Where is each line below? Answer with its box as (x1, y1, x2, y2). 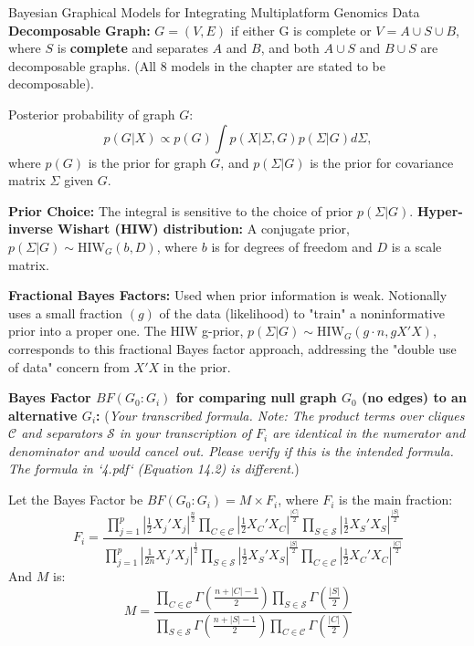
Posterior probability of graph (8, 104, 175, 123)
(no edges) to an (362, 388, 467, 407)
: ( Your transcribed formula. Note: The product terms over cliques (96, 405, 465, 424)
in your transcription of (119, 423, 252, 443)
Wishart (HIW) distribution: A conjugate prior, (58, 219, 350, 238)
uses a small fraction (8, 303, 123, 322)
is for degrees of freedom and (211, 236, 373, 255)
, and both (260, 38, 320, 57)
